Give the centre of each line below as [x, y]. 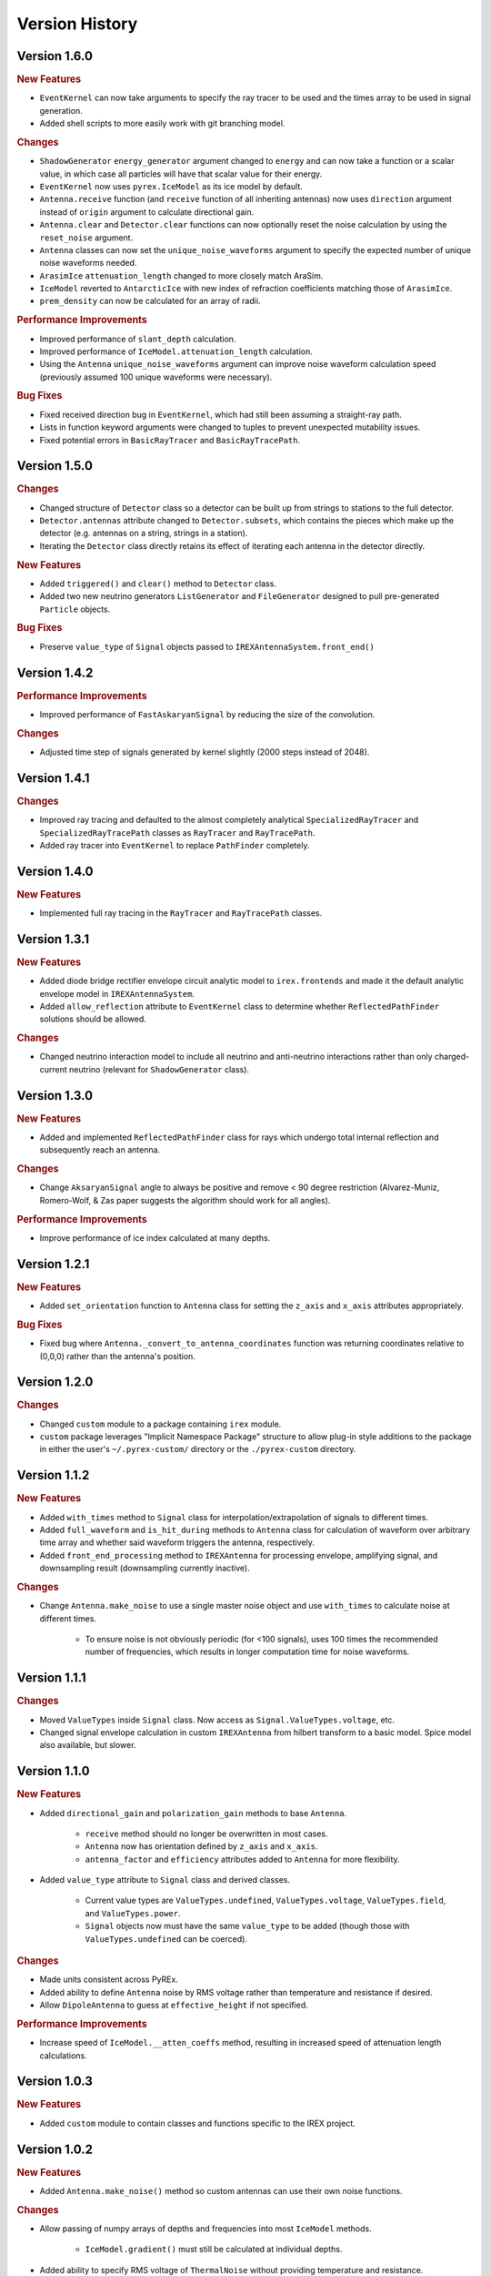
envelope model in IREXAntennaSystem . [117, 993]
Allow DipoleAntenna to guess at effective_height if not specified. [174, 2005]
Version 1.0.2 [55, 2149]
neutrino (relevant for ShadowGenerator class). [159, 1069]
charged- [452, 1057]
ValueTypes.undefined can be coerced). [166, 1938]
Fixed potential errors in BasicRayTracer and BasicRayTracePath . [170, 440]
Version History [77, 24]
